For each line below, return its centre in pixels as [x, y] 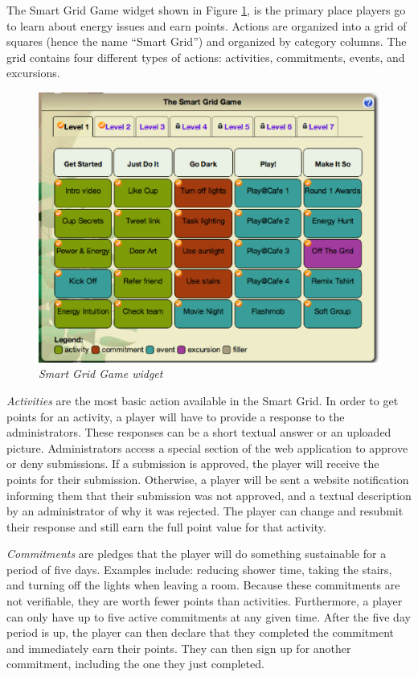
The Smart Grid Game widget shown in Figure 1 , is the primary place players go [206, 10]
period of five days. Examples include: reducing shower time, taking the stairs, [199, 569]
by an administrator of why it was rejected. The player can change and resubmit [205, 511]
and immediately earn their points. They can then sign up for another [179, 648]
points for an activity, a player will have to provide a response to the [176, 416]
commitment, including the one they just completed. [135, 664]
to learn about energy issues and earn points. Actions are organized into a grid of [207, 25]
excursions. [33, 73]
